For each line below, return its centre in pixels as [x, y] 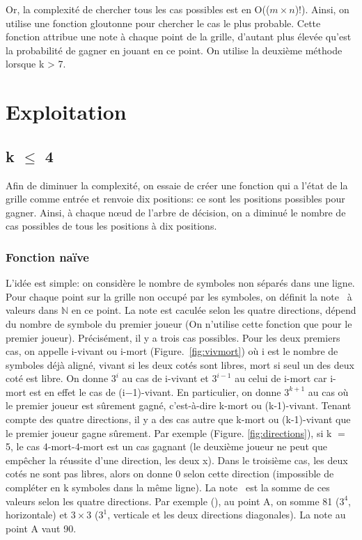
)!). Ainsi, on [322, 9]
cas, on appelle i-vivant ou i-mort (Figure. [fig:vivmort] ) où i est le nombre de [172, 351]
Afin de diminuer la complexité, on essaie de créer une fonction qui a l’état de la [177, 185]
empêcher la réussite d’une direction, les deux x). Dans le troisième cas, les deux [177, 460]
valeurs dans [32, 310]
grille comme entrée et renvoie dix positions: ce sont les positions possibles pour [175, 199]
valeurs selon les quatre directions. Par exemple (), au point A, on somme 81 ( [173, 501]
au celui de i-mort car [281, 378]
